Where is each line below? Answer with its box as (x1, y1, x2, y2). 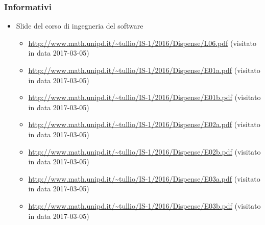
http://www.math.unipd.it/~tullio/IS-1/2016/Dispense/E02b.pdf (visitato (28, 146, 261, 157)
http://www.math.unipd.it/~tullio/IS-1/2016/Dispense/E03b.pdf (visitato (28, 200, 261, 211)
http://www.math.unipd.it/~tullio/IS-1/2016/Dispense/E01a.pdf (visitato (28, 65, 260, 75)
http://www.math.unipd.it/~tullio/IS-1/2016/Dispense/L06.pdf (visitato (28, 37, 256, 48)
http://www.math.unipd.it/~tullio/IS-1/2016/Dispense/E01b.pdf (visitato (28, 92, 261, 103)
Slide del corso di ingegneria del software (16, 20, 143, 31)
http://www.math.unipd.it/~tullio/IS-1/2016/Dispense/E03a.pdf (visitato (28, 173, 260, 184)
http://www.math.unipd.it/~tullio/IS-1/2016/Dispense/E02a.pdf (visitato (28, 119, 260, 130)
